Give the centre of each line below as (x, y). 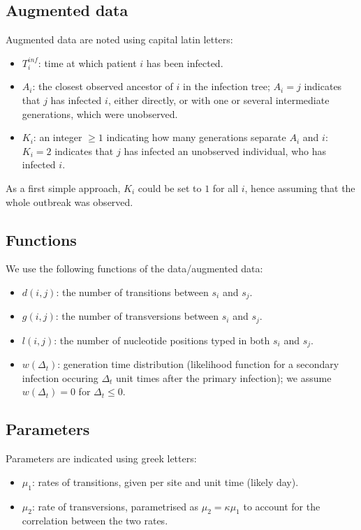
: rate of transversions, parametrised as (115, 506)
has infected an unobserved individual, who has (225, 150)
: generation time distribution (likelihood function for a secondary (198, 364)
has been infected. (185, 62)
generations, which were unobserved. (100, 113)
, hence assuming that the (300, 187)
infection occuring (60, 377)
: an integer (58, 137)
